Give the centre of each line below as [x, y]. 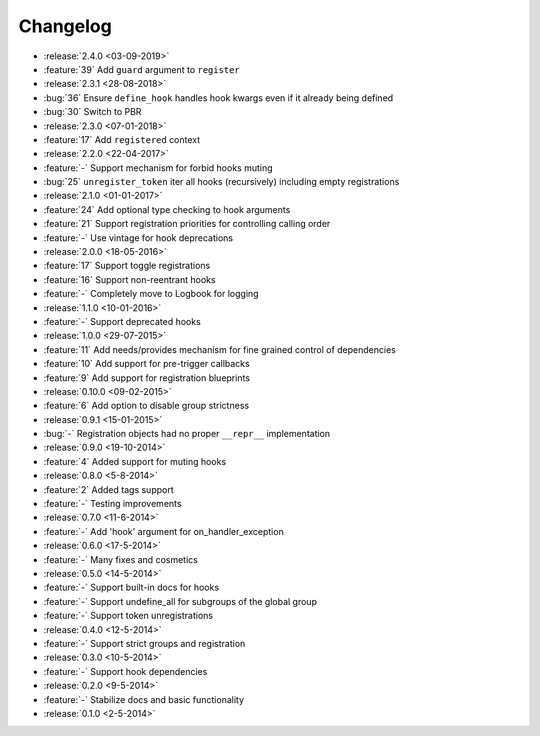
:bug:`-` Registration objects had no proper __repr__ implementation [187, 434]
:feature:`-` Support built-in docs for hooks [131, 587]
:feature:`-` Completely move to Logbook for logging [151, 294]
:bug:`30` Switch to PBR [92, 112]
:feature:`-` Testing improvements [112, 504]
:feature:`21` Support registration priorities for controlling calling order [187, 224]
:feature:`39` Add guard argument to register [141, 69]
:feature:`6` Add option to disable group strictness [146, 406]
